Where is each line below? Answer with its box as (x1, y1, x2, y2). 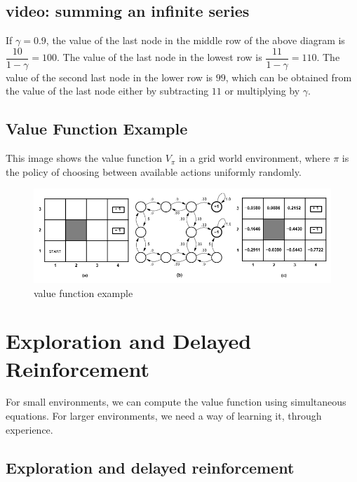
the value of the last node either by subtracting (6, 83, 209, 98)
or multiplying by (224, 83, 300, 98)
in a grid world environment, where (178, 151, 330, 165)
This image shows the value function (6, 151, 163, 165)
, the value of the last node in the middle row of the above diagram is (46, 33, 345, 48)
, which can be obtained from (225, 69, 352, 84)
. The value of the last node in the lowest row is (57, 50, 262, 64)
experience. (6, 422, 53, 436)
